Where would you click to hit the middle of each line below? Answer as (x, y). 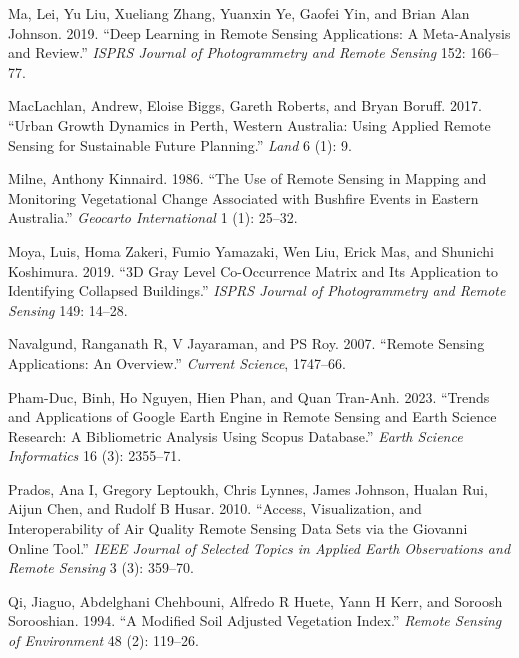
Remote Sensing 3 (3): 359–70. (101, 567)
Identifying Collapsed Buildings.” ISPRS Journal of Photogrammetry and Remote (257, 290)
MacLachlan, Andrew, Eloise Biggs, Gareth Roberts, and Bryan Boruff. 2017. (245, 105)
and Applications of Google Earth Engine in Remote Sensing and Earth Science (252, 416)
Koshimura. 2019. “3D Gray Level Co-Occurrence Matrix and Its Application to (253, 270)
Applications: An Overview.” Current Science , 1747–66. (177, 362)
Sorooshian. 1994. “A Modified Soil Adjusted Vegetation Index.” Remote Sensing (255, 620)
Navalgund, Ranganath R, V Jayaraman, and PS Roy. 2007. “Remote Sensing (246, 343)
